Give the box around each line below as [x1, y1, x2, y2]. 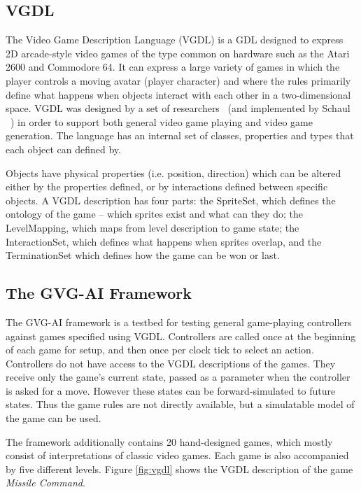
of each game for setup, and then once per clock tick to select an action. [6, 342, 314, 357]
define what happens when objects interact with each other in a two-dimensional [6, 87, 351, 101]
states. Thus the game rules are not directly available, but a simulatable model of [6, 397, 355, 412]
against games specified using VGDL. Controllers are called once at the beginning [6, 328, 356, 343]
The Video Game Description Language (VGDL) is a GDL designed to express [6, 32, 344, 47]
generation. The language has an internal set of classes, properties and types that [6, 128, 354, 143]
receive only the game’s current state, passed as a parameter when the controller [6, 370, 351, 384]
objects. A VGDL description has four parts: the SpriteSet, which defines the [6, 192, 336, 207]
